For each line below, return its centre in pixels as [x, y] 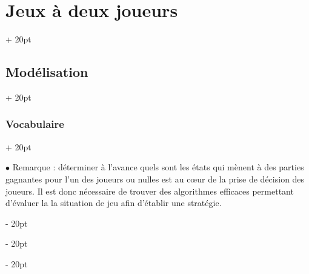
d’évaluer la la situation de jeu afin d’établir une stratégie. [114, 203]
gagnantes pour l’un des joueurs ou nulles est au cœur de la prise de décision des [155, 179]
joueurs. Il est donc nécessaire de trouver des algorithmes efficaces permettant [150, 191]
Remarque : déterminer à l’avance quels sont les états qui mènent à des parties [158, 167]
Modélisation [47, 72]
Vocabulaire [35, 124]
